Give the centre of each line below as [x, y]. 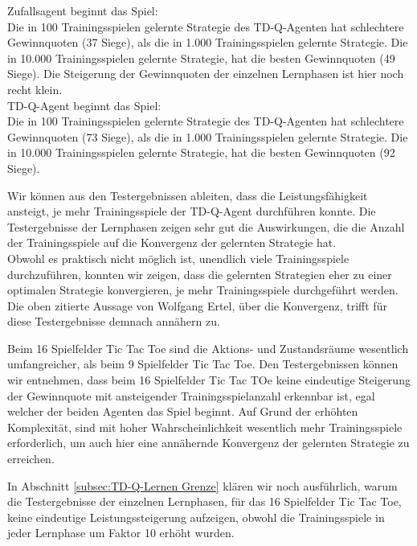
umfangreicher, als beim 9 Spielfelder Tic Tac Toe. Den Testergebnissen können [203, 364]
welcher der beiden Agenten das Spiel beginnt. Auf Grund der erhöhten [183, 411]
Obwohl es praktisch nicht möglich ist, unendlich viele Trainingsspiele [178, 258]
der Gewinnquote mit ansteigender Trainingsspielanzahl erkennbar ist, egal [191, 395]
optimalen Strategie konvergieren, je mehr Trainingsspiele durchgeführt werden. [203, 290]
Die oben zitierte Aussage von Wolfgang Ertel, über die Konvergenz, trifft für [197, 305]
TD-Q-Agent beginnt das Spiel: [84, 105]
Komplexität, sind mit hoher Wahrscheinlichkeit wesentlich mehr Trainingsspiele [205, 427]
